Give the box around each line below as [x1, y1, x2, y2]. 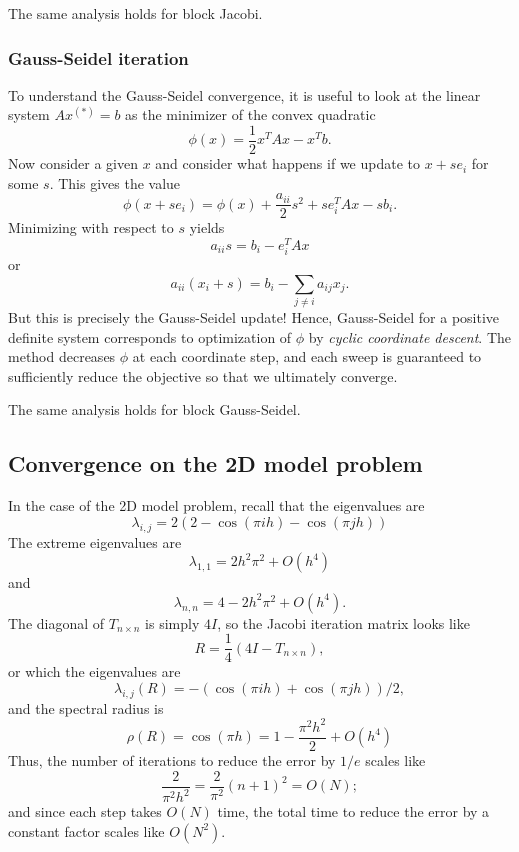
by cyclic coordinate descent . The [308, 326, 512, 347]
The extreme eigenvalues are [8, 531, 182, 552]
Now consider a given [8, 153, 138, 174]
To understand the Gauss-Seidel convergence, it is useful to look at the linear [8, 84, 481, 105]
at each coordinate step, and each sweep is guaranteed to [132, 346, 482, 367]
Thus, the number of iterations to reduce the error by [8, 750, 336, 771]
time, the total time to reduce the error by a [217, 801, 490, 822]
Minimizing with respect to [8, 217, 174, 238]
